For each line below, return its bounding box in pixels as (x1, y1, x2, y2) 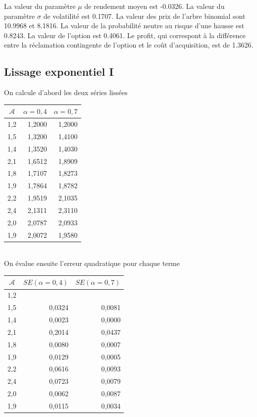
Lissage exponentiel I (4, 64, 114, 79)
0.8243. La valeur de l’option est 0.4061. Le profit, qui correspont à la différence (4, 30, 246, 40)
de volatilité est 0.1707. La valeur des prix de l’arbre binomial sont (43, 10, 246, 21)
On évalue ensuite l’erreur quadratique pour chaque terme (4, 258, 180, 268)
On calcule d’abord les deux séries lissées (4, 87, 128, 98)
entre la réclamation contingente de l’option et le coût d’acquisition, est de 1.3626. (4, 40, 254, 50)
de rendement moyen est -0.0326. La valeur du (84, 1, 225, 11)
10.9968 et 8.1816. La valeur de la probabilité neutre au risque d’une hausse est (4, 20, 245, 31)
